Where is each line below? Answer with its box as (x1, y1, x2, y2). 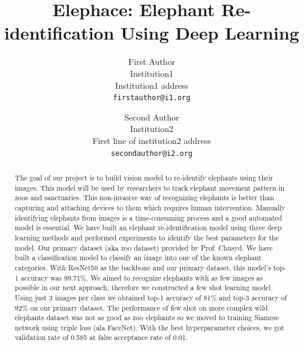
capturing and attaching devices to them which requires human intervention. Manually (14, 202, 285, 212)
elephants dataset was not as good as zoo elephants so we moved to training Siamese (14, 312, 279, 323)
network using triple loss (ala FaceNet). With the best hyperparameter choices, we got (14, 322, 284, 332)
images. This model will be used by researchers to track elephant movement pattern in (14, 182, 285, 192)
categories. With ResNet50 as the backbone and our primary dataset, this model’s (14, 262, 271, 272)
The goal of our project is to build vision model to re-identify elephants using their (14, 172, 273, 182)
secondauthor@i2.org (110, 149, 193, 158)
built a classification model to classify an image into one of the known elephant (14, 252, 261, 263)
